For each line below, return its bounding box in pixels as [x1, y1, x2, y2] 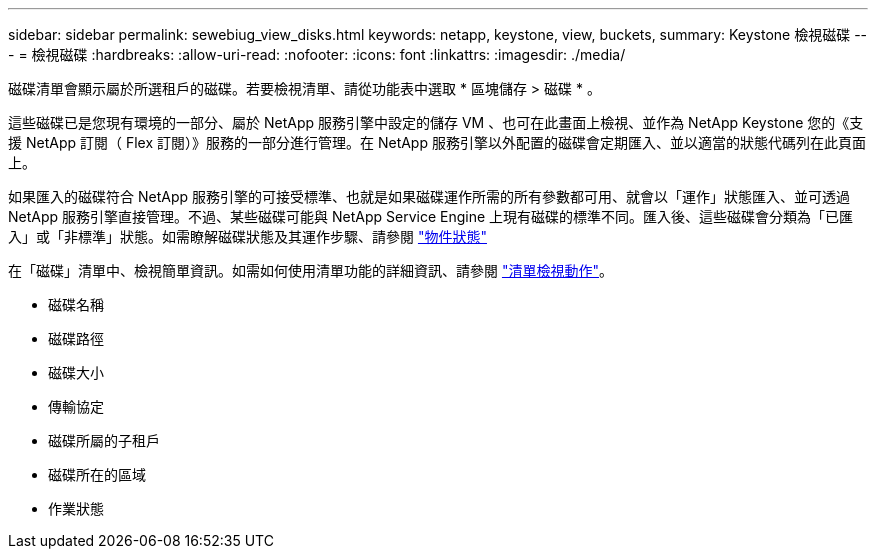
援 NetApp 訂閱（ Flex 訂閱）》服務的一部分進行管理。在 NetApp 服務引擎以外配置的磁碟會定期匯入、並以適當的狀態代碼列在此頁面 [8, 134, 866, 151]
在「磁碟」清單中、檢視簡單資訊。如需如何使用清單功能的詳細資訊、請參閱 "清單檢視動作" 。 [8, 262, 613, 279]
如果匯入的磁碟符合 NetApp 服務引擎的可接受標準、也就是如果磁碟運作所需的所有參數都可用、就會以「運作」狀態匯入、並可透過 [8, 188, 850, 205]
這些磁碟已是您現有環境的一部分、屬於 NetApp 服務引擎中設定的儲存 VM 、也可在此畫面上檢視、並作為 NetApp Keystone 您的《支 [8, 114, 864, 131]
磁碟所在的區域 [48, 466, 146, 483]
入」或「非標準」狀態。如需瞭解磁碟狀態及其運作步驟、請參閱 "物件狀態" [8, 228, 487, 245]
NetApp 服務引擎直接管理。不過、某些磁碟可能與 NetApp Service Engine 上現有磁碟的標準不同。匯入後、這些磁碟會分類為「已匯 [8, 208, 854, 225]
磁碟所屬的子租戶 [48, 432, 160, 449]
